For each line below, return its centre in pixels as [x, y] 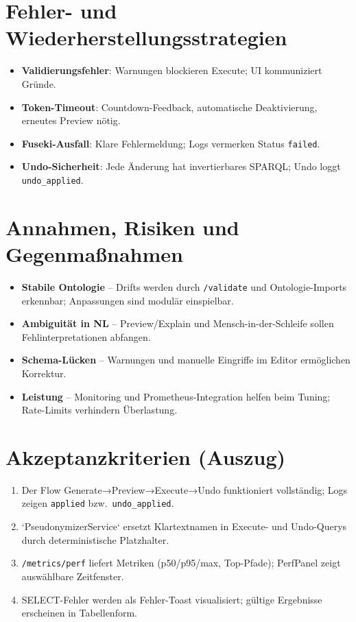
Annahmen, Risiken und [122, 227]
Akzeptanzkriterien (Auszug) [146, 456]
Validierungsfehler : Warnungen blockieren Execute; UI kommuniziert [172, 70]
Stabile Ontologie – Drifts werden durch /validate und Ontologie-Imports [184, 286]
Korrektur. [44, 373]
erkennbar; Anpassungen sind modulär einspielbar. [128, 300]
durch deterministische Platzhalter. [95, 539]
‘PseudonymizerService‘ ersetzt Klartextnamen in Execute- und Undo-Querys [184, 526]
